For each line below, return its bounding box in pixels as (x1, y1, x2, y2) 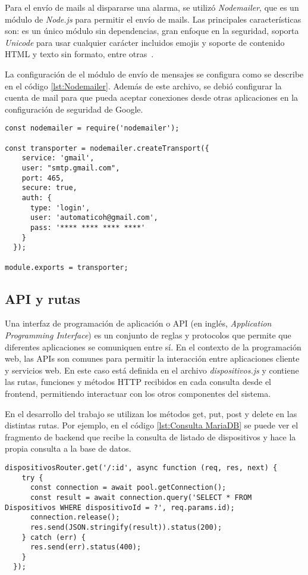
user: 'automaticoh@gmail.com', (30, 213, 158, 222)
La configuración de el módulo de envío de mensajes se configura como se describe (5, 67, 304, 80)
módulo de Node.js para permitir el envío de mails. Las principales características (5, 13, 301, 25)
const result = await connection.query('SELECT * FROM (30, 493, 252, 502)
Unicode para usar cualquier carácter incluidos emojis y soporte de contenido (5, 36, 285, 48)
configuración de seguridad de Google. (5, 102, 143, 115)
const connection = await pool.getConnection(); (30, 483, 227, 492)
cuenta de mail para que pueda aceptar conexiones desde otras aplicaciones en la (5, 91, 298, 104)
